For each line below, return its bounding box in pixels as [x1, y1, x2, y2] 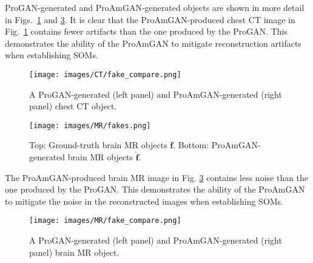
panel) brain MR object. [29, 245, 119, 258]
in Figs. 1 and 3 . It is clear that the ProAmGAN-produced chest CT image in [5, 13, 295, 26]
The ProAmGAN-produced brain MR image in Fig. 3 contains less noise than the [5, 171, 309, 183]
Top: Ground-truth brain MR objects [29, 138, 167, 151]
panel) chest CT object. [29, 100, 117, 112]
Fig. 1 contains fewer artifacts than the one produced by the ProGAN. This [5, 25, 288, 38]
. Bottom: [173, 138, 209, 151]
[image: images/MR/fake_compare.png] [29, 216, 181, 225]
